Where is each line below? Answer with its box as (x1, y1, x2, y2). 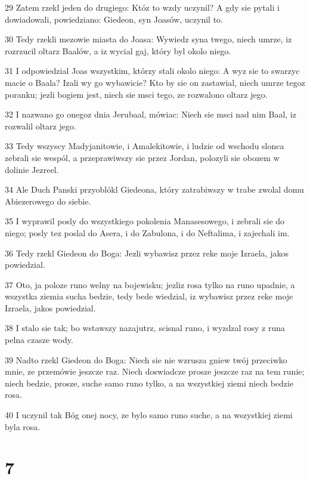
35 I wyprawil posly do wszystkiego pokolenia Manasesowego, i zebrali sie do (5, 215, 285, 227)
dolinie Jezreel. (5, 163, 59, 175)
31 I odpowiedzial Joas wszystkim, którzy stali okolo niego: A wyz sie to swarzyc (5, 64, 300, 77)
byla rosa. (5, 420, 41, 432)
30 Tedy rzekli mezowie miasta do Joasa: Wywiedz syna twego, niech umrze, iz (5, 33, 292, 45)
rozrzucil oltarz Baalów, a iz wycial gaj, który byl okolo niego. (5, 44, 231, 57)
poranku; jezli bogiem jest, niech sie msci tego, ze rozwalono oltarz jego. (5, 88, 268, 100)
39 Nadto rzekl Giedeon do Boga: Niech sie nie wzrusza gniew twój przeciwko (5, 353, 287, 366)
